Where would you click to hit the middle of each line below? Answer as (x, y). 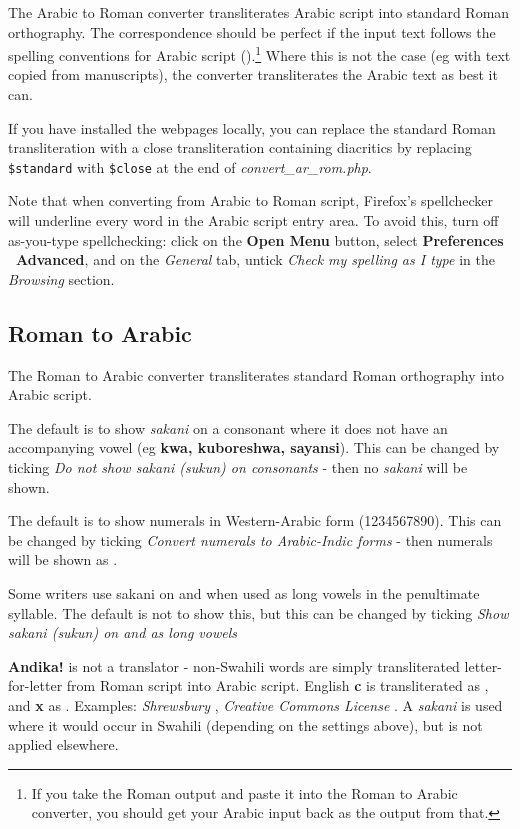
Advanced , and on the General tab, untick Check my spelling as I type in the (255, 259)
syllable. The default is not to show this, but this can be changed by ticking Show (258, 612)
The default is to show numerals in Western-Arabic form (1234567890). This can (255, 520)
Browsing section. (61, 278)
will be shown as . (63, 559)
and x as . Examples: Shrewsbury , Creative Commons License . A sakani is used (255, 704)
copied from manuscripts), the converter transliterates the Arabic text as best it (253, 74)
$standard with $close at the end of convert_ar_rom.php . (190, 166)
